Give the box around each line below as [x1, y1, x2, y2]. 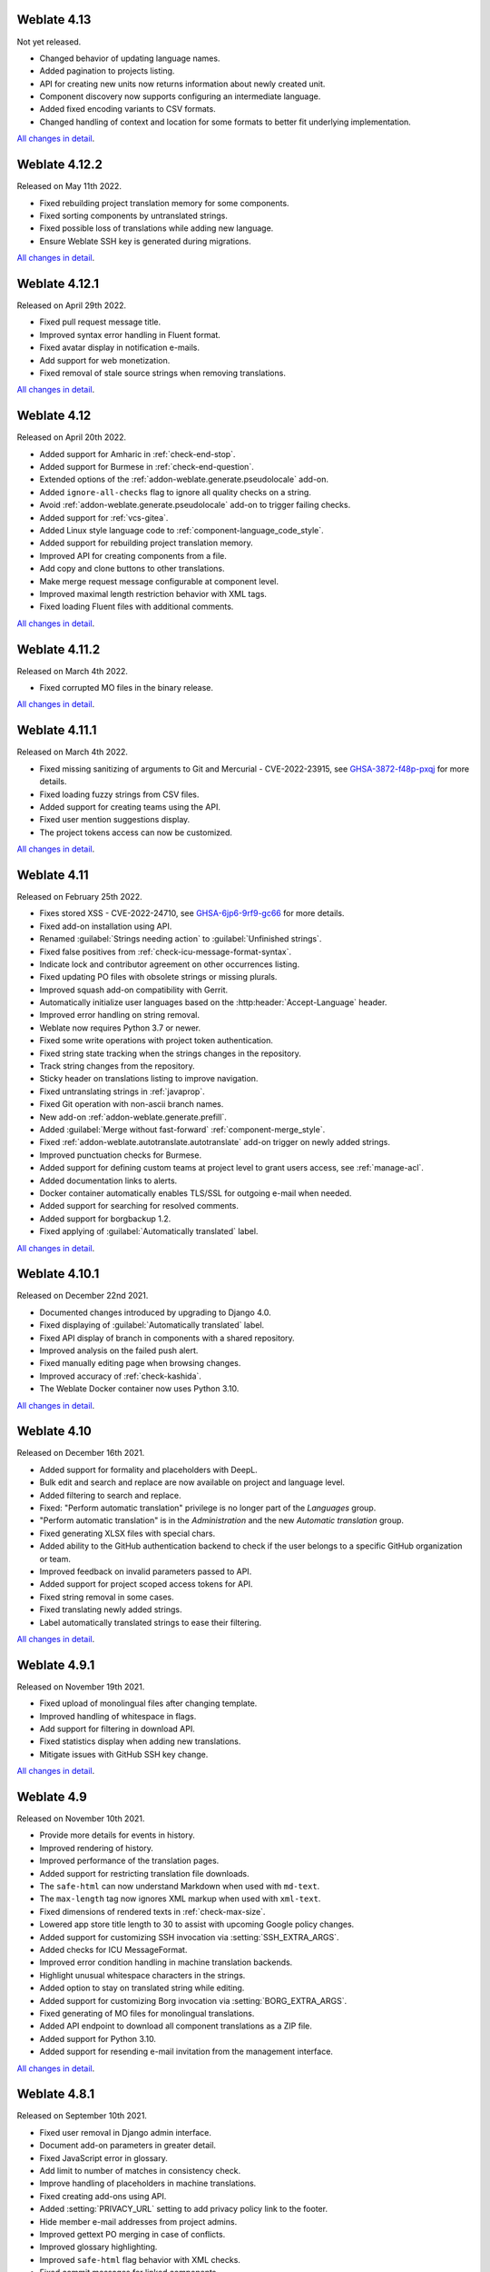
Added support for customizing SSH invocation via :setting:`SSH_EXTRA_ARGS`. [39, 1931, 339, 1942]
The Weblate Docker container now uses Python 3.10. [39, 1383, 240, 1394]
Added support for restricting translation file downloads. [39, 1868, 250, 1878]
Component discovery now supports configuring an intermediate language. [39, 91, 321, 102]
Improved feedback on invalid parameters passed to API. [39, 1566, 252, 1577]
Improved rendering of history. [39, 1842, 154, 1853]
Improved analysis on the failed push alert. [39, 1345, 199, 1356]
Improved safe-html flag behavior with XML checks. [39, 2254, 240, 2265]
